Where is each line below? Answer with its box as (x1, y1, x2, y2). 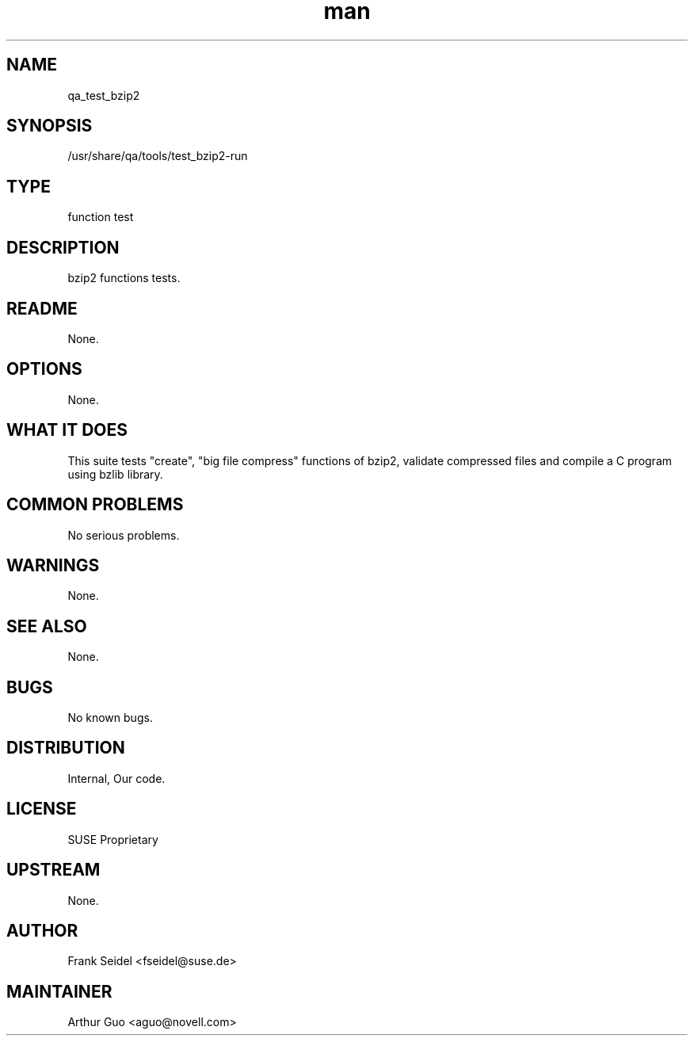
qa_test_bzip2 (67, 88, 140, 102)
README (6, 298, 78, 319)
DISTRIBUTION (6, 738, 125, 758)
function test (67, 210, 134, 224)
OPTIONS (6, 359, 82, 380)
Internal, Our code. (67, 771, 166, 785)
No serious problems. (67, 528, 180, 542)
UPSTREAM (6, 860, 101, 880)
